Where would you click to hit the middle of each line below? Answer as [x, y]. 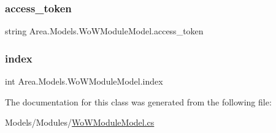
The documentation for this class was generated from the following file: [138, 101]
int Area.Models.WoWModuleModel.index [84, 81]
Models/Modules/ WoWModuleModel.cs [80, 122]
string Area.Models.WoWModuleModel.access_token [104, 31]
